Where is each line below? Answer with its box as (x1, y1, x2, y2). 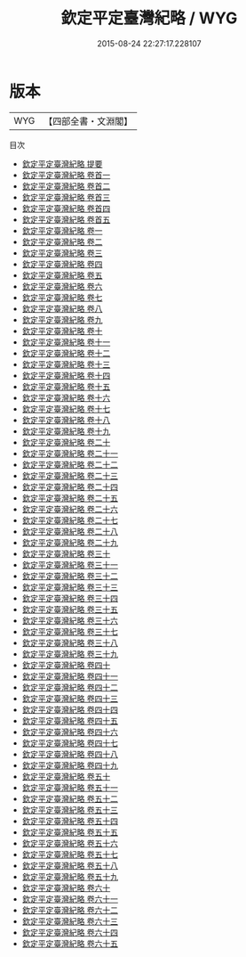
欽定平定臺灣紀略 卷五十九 (21, 871, 118, 882)
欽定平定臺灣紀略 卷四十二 (21, 682, 118, 692)
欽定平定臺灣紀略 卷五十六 (21, 838, 118, 848)
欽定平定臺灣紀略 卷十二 (21, 348, 111, 358)
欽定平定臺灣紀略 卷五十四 (21, 815, 118, 826)
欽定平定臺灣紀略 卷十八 (21, 414, 111, 425)
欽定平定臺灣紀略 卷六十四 (21, 927, 118, 937)
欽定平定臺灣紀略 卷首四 (21, 202, 111, 214)
